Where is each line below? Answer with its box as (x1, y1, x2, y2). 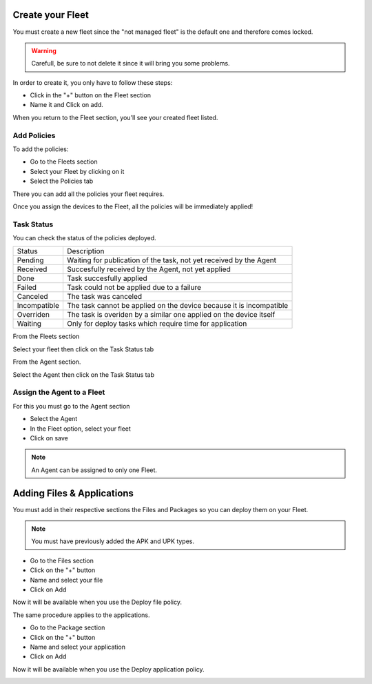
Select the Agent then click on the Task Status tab (12, 370, 155, 379)
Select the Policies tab (30, 177, 94, 186)
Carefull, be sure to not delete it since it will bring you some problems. (31, 59, 230, 68)
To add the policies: (12, 145, 69, 153)
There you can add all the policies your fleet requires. (12, 190, 165, 198)
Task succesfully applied (66, 273, 147, 283)
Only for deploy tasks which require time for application (66, 319, 247, 329)
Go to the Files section (30, 556, 94, 565)
